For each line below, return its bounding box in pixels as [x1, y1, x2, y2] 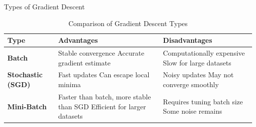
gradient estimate [58, 57, 111, 67]
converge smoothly [163, 79, 219, 90]
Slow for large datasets [163, 57, 231, 67]
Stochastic [7, 69, 43, 80]
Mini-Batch [7, 101, 47, 111]
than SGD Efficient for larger [58, 101, 146, 111]
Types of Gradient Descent [4, 1, 85, 11]
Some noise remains [163, 106, 223, 116]
